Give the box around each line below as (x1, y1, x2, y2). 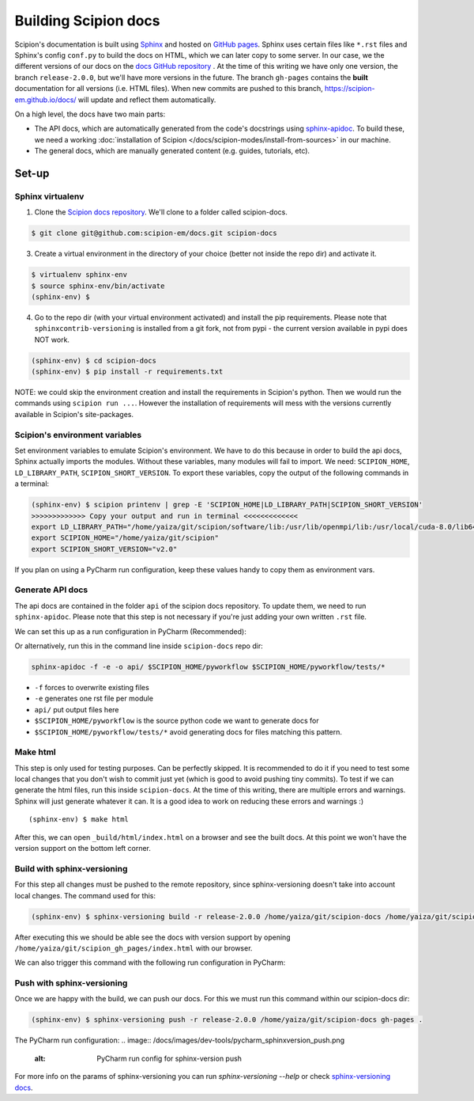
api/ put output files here (34, 704, 119, 714)
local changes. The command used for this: (14, 890, 156, 900)
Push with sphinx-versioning (14, 978, 128, 989)
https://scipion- (324, 84, 375, 93)
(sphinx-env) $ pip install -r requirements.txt (31, 367, 224, 376)
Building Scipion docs (14, 12, 160, 29)
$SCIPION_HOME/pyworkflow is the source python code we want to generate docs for (34, 716, 319, 726)
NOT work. (34, 335, 70, 344)
